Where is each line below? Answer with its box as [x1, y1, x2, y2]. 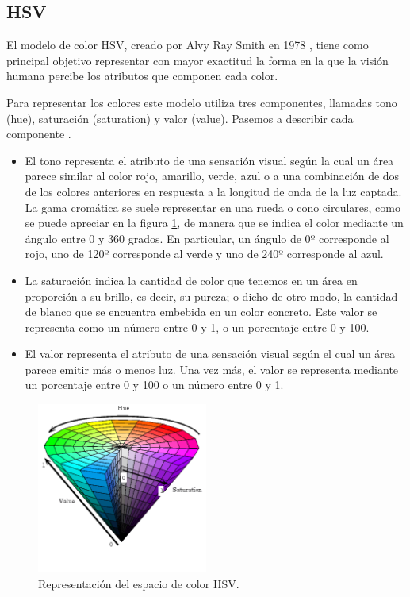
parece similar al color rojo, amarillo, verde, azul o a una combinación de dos [25, 168, 400, 184]
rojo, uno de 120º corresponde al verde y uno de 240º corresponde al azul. [25, 245, 384, 262]
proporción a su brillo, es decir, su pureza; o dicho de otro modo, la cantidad [25, 287, 398, 304]
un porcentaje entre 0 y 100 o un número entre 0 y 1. [25, 376, 284, 393]
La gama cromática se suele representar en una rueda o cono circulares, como [25, 198, 400, 215]
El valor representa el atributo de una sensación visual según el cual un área [25, 345, 396, 362]
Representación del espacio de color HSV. [38, 575, 239, 591]
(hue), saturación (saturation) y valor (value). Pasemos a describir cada [6, 110, 354, 126]
